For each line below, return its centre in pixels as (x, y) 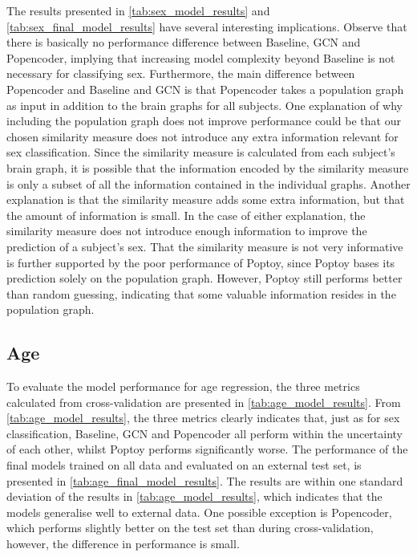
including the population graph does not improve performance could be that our (204, 121)
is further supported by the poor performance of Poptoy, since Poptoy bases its (201, 262)
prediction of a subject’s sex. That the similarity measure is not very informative (205, 246)
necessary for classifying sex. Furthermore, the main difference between (181, 73)
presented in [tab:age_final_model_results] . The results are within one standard (205, 480)
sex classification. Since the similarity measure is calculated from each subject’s (201, 152)
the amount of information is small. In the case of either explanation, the (186, 215)
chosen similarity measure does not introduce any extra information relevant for (202, 136)
